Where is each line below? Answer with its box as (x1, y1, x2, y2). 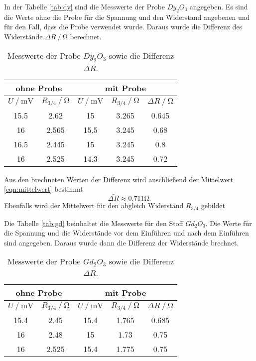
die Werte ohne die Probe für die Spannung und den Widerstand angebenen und (4, 11, 250, 22)
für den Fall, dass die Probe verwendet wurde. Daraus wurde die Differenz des (4, 21, 243, 32)
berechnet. (70, 31, 102, 41)
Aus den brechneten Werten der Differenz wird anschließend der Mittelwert (4, 174, 234, 184)
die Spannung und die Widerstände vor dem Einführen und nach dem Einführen (4, 228, 249, 238)
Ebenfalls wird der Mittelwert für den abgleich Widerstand (4, 200, 184, 211)
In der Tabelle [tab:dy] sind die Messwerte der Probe (4, 1, 165, 11)
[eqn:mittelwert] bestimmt (4, 184, 83, 194)
